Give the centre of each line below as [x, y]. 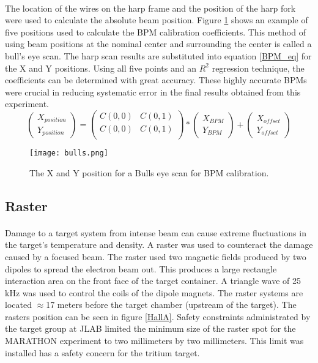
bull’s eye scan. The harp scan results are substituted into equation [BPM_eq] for [158, 55]
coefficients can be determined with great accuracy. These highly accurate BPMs [156, 80]
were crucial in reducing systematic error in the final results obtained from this [153, 92]
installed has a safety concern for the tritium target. [102, 352]
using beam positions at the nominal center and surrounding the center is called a [158, 44]
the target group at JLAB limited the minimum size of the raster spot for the [150, 328]
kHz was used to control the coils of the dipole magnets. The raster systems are [154, 292]
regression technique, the [258, 68]
